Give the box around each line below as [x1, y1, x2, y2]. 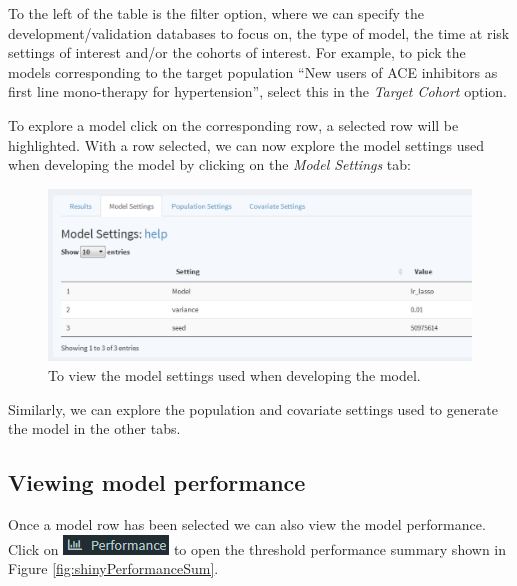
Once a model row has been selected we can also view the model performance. [8, 513, 486, 534]
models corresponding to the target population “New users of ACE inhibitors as [8, 61, 498, 82]
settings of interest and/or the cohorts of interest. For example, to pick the [8, 42, 466, 63]
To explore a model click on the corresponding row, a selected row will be [8, 114, 459, 135]
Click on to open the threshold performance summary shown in [8, 538, 507, 559]
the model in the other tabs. [8, 418, 181, 439]
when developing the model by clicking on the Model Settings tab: [8, 154, 411, 175]
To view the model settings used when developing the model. [48, 365, 421, 385]
